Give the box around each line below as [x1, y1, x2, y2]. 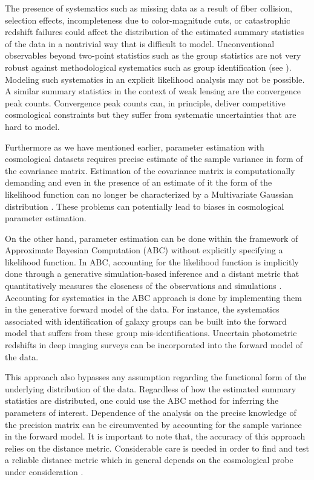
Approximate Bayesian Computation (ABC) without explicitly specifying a [5, 244, 283, 256]
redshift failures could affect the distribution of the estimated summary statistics [5, 25, 304, 38]
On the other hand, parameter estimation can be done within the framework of [5, 232, 298, 244]
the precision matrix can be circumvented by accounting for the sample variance [5, 418, 302, 430]
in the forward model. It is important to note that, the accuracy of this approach [5, 430, 306, 443]
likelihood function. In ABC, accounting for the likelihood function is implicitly [5, 255, 299, 268]
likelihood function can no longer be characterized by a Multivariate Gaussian [5, 187, 293, 200]
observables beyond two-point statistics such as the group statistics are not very [5, 49, 301, 62]
